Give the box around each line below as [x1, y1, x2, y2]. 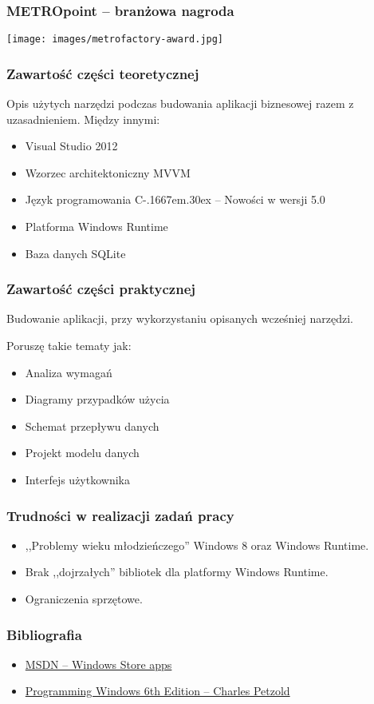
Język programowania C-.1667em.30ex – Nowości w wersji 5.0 [25, 191, 325, 208]
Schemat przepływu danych [25, 417, 159, 434]
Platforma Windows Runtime [25, 218, 168, 235]
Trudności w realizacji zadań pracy [6, 505, 234, 525]
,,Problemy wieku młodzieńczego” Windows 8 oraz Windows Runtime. [25, 536, 369, 553]
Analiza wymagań [25, 364, 112, 380]
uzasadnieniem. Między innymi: [6, 110, 160, 127]
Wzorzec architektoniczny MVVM [25, 164, 191, 181]
